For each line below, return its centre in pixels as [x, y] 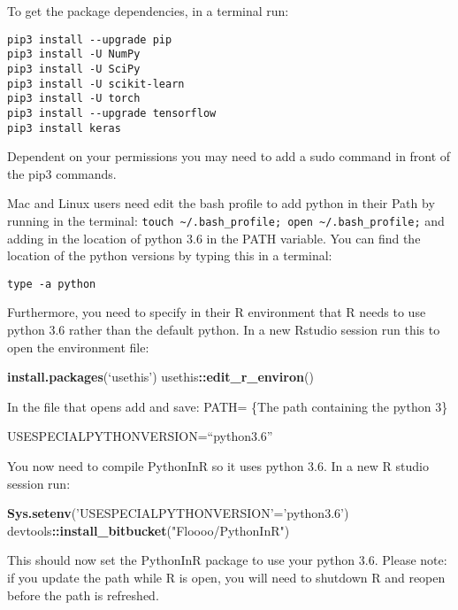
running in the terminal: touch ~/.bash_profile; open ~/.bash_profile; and [226, 220]
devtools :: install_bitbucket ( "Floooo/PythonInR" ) [149, 530]
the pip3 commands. [62, 173]
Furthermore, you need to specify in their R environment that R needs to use [217, 312]
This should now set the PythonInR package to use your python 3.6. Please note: [227, 560]
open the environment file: [78, 347]
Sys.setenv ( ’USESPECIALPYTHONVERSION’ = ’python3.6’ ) [178, 513]
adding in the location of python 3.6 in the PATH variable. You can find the [214, 238]
